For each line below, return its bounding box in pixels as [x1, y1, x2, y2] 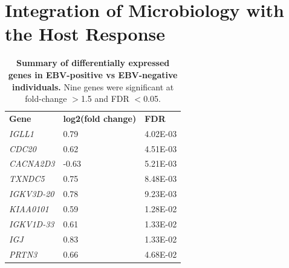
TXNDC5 [9, 172, 45, 185]
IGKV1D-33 [9, 217, 54, 230]
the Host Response [5, 21, 166, 46]
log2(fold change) [63, 112, 137, 124]
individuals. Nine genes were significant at [12, 80, 174, 93]
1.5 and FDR [80, 92, 129, 105]
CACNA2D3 [9, 157, 55, 170]
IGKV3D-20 [9, 187, 54, 200]
